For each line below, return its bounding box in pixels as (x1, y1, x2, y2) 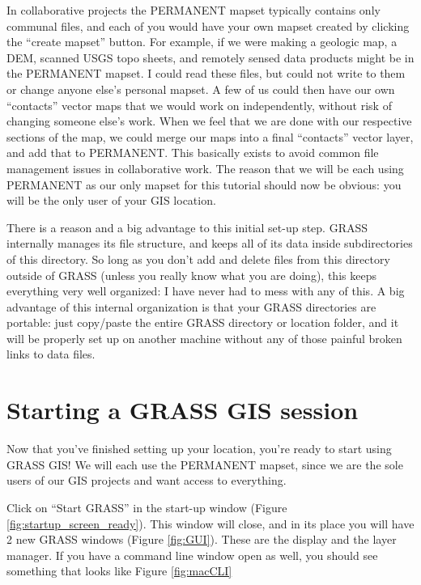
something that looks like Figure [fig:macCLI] (6, 562, 232, 579)
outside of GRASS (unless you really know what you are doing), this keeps (6, 266, 376, 283)
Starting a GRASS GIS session (6, 393, 359, 426)
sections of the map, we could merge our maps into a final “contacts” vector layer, (6, 128, 414, 145)
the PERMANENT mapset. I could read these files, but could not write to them (6, 65, 406, 82)
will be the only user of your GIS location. (6, 192, 216, 209)
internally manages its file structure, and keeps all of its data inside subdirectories (6, 235, 413, 252)
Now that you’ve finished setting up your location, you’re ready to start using (6, 440, 392, 457)
